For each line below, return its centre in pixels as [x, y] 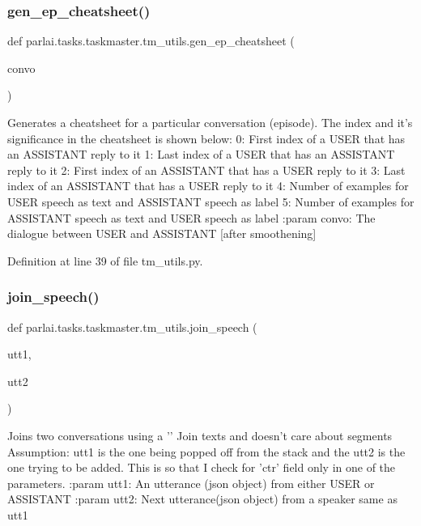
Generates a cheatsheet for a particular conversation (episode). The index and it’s [210, 122]
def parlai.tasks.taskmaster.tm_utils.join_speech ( [132, 327]
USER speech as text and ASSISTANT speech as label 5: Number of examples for [211, 201]
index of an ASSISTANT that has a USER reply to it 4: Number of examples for [208, 186]
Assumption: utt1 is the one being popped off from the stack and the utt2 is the [206, 451]
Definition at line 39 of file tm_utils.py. [105, 260]
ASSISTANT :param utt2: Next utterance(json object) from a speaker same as [202, 499]
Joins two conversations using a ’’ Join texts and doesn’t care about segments [200, 435]
